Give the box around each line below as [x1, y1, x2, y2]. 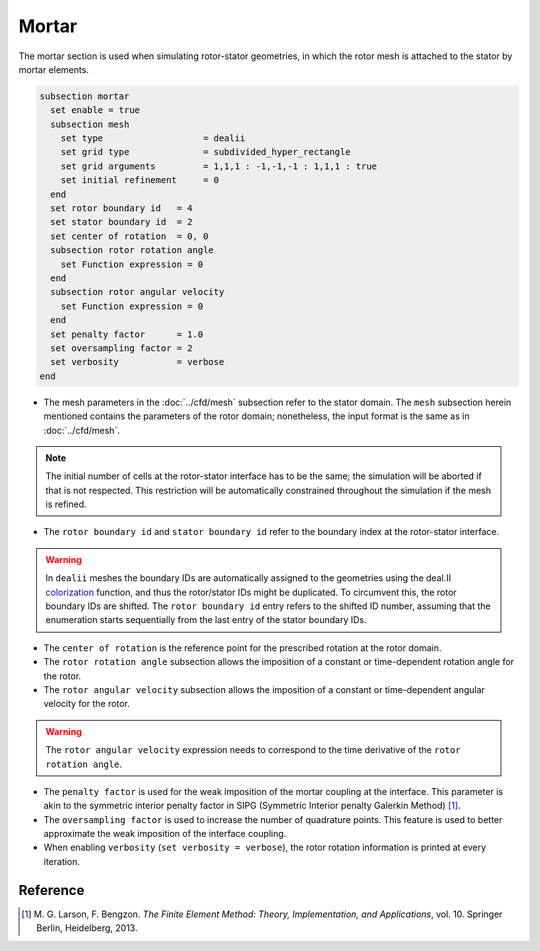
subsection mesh [50, 118, 130, 130]
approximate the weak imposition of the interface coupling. [43, 828, 287, 840]
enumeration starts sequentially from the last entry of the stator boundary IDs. [45, 614, 367, 626]
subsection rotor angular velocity [50, 286, 225, 298]
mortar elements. [18, 63, 90, 75]
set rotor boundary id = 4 [50, 203, 194, 214]
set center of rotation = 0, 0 [50, 230, 209, 242]
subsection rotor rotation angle [50, 245, 214, 256]
